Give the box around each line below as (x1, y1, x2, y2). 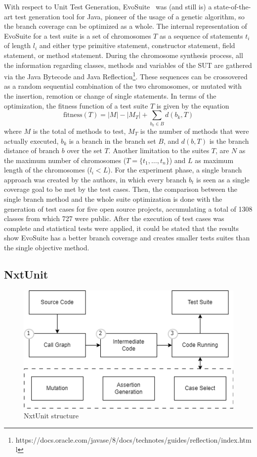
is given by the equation (156, 100, 229, 111)
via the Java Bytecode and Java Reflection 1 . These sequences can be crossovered (4, 70, 248, 81)
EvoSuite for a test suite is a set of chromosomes (4, 30, 151, 41)
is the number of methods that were (140, 125, 249, 136)
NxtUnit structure (24, 410, 79, 421)
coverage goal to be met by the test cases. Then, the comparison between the (4, 184, 238, 194)
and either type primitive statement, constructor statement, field (39, 40, 235, 51)
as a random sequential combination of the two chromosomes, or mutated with (4, 81, 242, 91)
